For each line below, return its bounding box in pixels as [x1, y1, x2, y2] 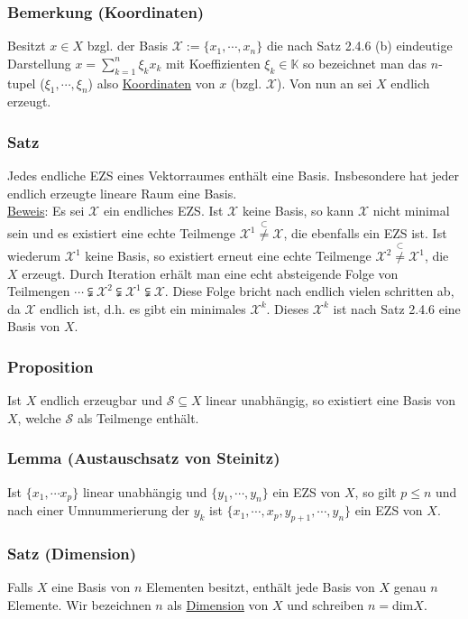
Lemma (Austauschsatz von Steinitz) [7, 447, 280, 469]
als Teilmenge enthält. [77, 408, 199, 427]
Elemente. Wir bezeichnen [7, 596, 151, 614]
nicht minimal [372, 201, 450, 220]
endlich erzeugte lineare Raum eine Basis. [7, 183, 237, 202]
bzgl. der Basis [87, 36, 169, 55]
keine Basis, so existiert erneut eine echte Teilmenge [85, 246, 372, 265]
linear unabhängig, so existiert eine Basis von [206, 391, 456, 410]
